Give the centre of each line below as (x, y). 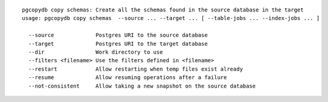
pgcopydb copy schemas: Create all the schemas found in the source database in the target (163, 10)
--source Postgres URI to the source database (118, 35)
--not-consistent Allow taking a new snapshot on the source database (142, 86)
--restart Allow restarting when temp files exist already (135, 69)
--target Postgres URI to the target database (118, 43)
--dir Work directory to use (96, 52)
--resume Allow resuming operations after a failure (128, 78)
